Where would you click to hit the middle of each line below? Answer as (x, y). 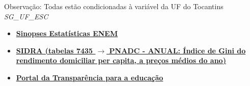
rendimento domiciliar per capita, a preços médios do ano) (121, 60)
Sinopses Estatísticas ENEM (67, 33)
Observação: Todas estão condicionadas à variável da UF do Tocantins (114, 6)
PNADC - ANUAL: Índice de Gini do (177, 50)
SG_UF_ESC (26, 16)
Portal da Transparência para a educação (90, 77)
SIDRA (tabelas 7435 (54, 50)
